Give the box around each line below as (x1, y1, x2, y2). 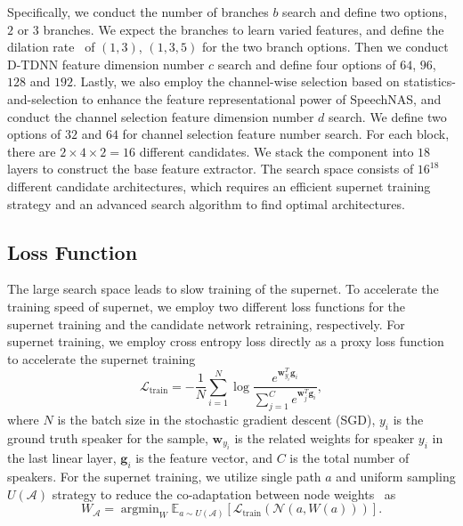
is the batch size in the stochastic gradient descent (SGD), (57, 409, 376, 428)
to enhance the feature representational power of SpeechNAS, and (82, 89, 442, 108)
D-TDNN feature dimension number (7, 54, 205, 73)
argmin (120, 503, 159, 516)
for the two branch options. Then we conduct (201, 37, 449, 56)
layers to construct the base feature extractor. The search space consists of (7, 159, 414, 178)
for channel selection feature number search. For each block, (122, 125, 450, 143)
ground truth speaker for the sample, (7, 428, 208, 447)
